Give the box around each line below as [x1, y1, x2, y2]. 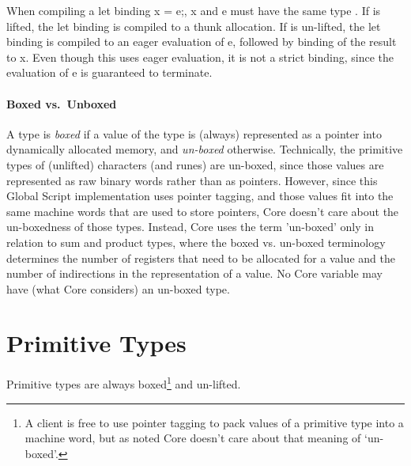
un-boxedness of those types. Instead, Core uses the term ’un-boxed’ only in [6, 218, 374, 235]
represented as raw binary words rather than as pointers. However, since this [6, 172, 378, 188]
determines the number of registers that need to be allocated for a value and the [6, 249, 395, 266]
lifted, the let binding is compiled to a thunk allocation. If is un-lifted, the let [6, 17, 381, 34]
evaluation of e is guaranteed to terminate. [6, 64, 213, 81]
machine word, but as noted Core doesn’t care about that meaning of [25, 430, 361, 446]
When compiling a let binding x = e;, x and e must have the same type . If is [6, 2, 381, 18]
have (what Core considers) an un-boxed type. [6, 280, 230, 297]
